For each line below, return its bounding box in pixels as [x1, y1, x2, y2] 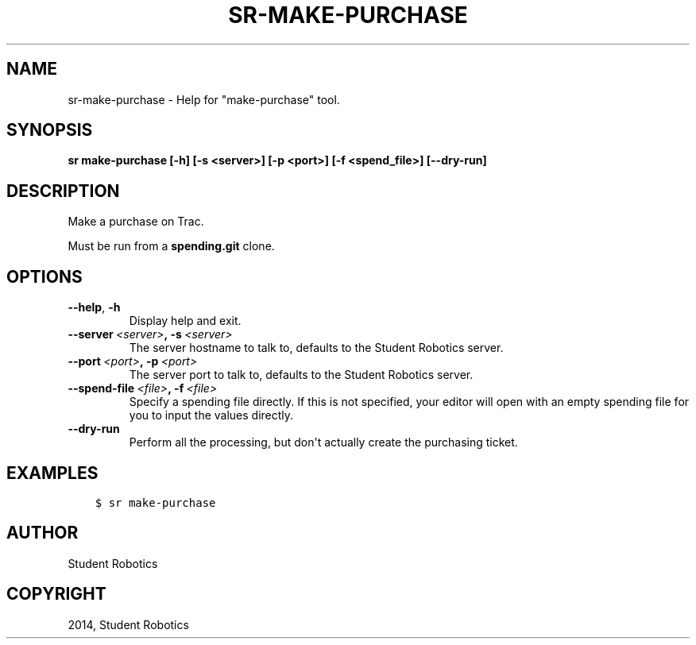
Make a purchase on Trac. [68, 214, 204, 229]
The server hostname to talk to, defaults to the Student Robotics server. [129, 341, 504, 355]
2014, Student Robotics [68, 617, 189, 631]
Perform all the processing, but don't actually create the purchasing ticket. [129, 435, 518, 450]
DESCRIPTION [6, 180, 120, 201]
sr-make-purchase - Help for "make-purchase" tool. [68, 92, 340, 106]
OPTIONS [6, 266, 83, 287]
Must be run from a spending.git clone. [68, 239, 275, 253]
